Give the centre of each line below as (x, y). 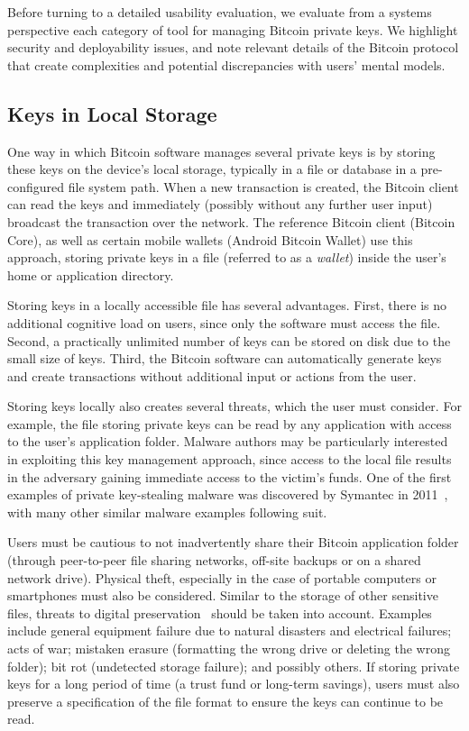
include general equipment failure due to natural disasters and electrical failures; (230, 630)
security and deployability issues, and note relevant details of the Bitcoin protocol (233, 47)
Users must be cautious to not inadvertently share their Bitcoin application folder (233, 542)
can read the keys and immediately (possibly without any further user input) (220, 204)
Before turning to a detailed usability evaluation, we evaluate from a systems (220, 12)
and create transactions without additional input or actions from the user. (212, 375)
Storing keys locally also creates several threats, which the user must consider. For (234, 406)
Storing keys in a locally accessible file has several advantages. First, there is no (227, 305)
